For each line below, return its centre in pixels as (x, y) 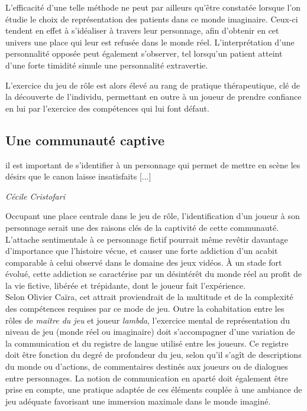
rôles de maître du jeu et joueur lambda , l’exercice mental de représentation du (148, 320)
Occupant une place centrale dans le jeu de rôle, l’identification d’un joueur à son (153, 216)
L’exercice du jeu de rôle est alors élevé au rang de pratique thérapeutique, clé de (153, 85)
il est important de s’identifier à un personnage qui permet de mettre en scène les (153, 164)
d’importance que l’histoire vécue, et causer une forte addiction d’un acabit (142, 251)
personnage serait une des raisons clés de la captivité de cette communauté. (142, 227)
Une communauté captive (85, 140)
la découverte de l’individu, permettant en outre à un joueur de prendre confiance (153, 97)
